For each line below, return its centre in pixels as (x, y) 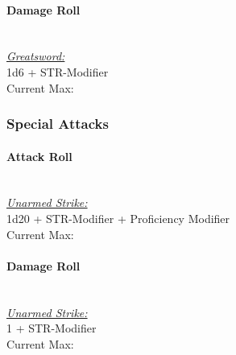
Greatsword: (36, 56)
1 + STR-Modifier (52, 328)
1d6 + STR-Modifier (58, 71)
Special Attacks (58, 124)
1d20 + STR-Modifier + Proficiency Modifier (118, 218)
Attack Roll (39, 156)
